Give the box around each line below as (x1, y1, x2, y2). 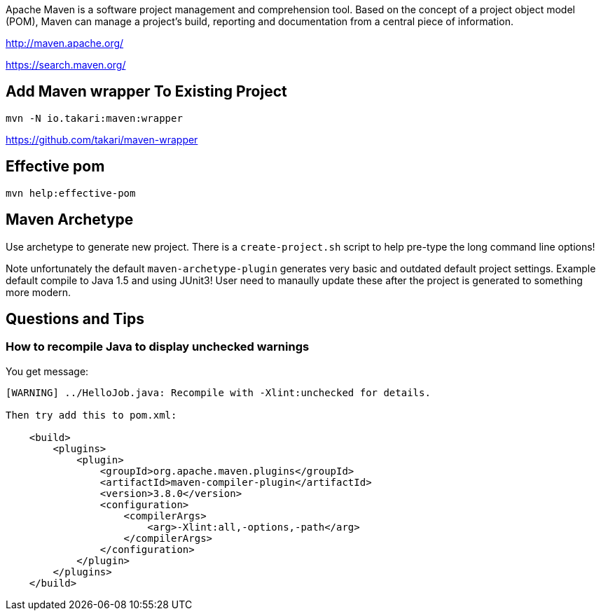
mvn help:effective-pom (6, 187, 136, 199)
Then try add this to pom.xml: (6, 409, 177, 421)
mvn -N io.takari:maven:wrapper (6, 112, 183, 124)
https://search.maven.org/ (6, 59, 126, 71)
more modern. (6, 286, 71, 298)
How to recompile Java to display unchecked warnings (6, 339, 310, 354)
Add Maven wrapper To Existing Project (6, 83, 287, 101)
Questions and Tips (6, 309, 144, 328)
